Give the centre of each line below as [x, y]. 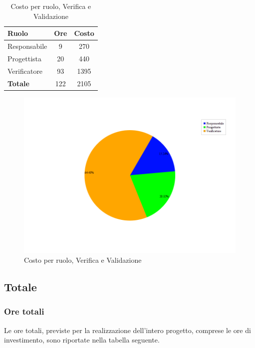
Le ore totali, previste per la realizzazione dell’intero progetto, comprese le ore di [127, 330]
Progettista [24, 58]
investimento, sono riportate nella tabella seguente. [82, 340]
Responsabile [27, 46]
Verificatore [25, 71]
